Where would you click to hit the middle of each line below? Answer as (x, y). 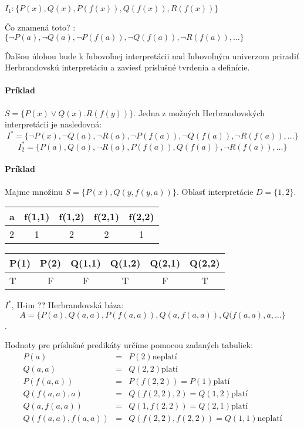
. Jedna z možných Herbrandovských (199, 112)
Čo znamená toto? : (40, 27)
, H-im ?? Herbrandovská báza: (67, 305)
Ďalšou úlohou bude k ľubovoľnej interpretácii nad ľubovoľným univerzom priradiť (152, 55)
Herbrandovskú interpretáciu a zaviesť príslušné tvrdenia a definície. (127, 67)
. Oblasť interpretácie (215, 191)
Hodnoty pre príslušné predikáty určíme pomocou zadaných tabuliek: (129, 345)
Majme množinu (34, 191)
